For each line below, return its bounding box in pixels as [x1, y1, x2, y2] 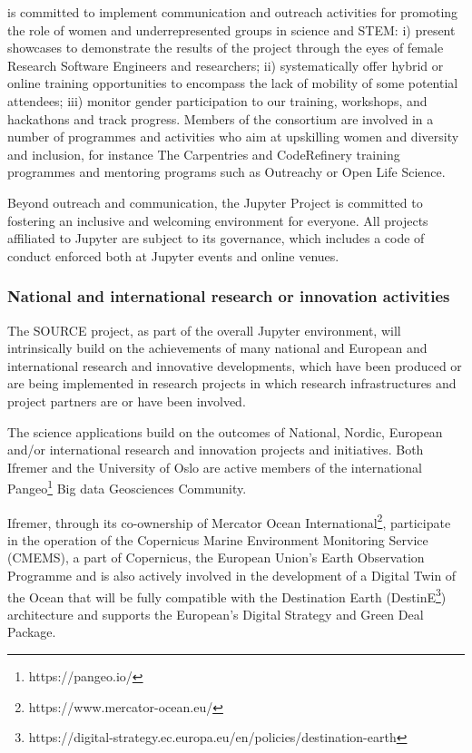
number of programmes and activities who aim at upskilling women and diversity [7, 127, 459, 146]
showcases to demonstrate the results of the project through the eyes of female [7, 38, 444, 57]
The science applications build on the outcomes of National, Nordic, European [7, 422, 443, 441]
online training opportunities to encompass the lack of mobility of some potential [7, 73, 458, 93]
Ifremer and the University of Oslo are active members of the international [7, 457, 423, 476]
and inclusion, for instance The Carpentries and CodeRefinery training [7, 144, 400, 163]
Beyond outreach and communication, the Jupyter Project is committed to [7, 192, 423, 211]
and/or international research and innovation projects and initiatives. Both [7, 440, 424, 459]
